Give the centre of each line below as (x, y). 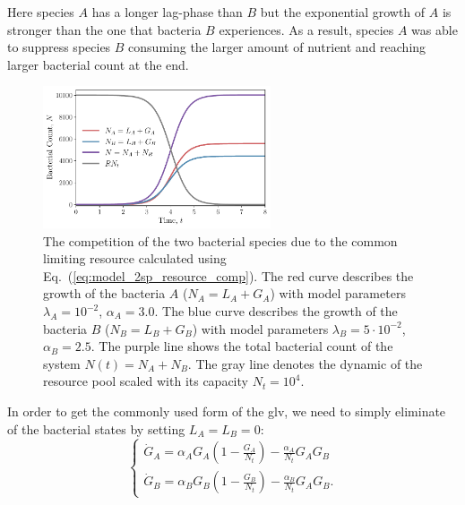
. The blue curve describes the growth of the (276, 311)
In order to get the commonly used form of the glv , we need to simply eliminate (227, 411)
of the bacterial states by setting (96, 428)
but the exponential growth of (343, 12)
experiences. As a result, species (306, 29)
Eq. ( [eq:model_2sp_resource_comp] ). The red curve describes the (228, 275)
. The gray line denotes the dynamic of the (305, 363)
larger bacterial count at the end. (98, 64)
